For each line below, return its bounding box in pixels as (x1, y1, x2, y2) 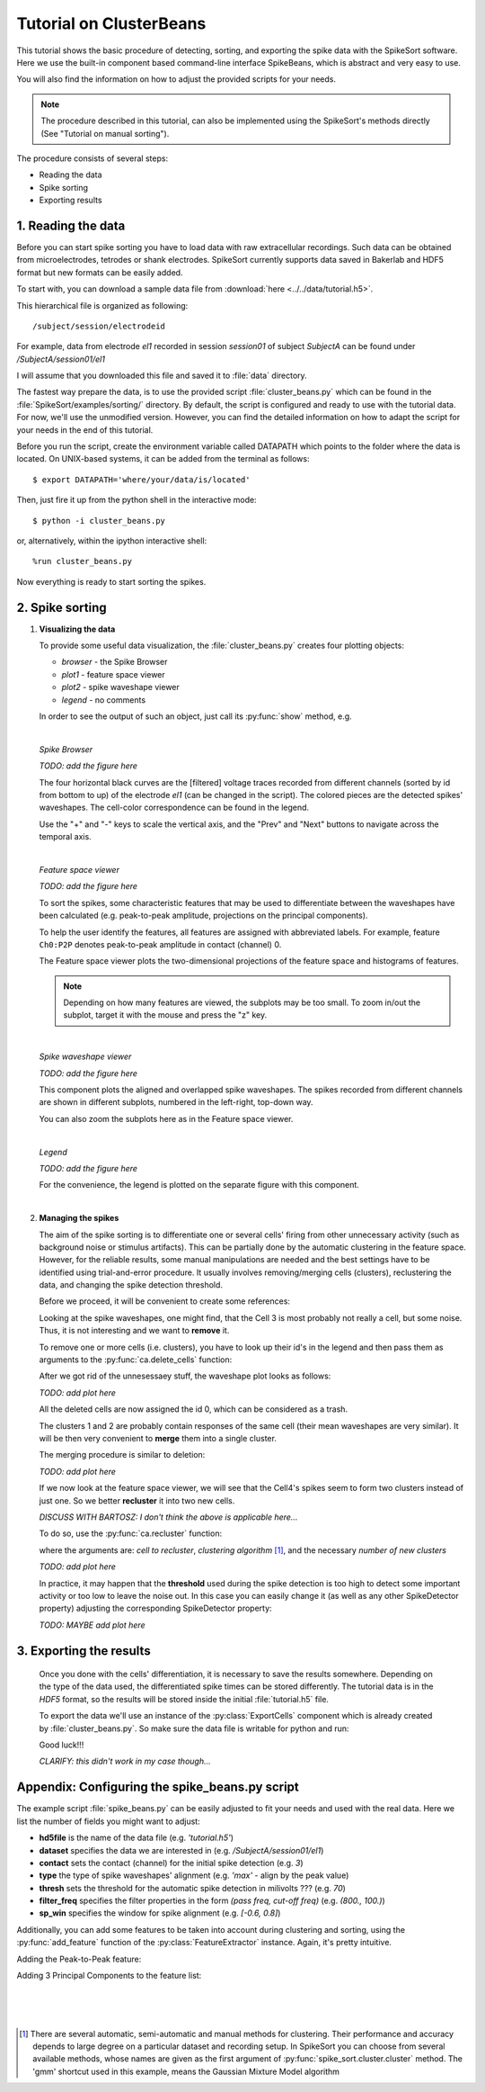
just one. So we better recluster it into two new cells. (39, 1495, 235, 1506)
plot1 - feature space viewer (61, 669, 165, 679)
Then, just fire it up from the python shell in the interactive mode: (16, 495, 257, 506)
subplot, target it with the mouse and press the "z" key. (63, 1010, 268, 1020)
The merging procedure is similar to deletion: (39, 1450, 206, 1460)
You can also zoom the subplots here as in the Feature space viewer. (39, 1113, 294, 1124)
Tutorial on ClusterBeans (16, 13, 207, 33)
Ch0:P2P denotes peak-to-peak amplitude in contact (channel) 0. (39, 938, 282, 949)
